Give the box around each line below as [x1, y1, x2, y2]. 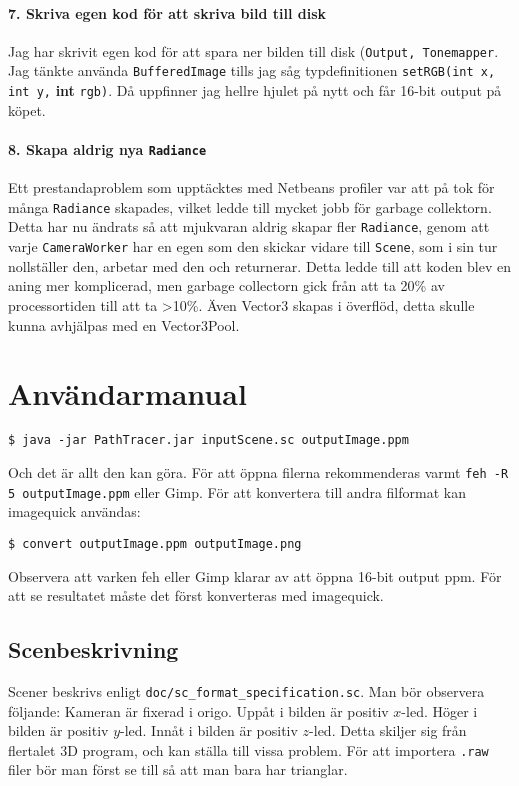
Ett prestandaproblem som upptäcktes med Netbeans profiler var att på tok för [8, 177, 495, 198]
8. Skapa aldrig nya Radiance [8, 138, 207, 159]
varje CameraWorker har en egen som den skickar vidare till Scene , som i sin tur [8, 236, 498, 257]
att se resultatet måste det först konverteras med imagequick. [8, 585, 384, 606]
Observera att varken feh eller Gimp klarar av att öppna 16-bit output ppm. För [8, 565, 502, 586]
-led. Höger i [401, 700, 478, 721]
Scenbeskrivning [8, 634, 179, 665]
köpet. [8, 99, 46, 120]
